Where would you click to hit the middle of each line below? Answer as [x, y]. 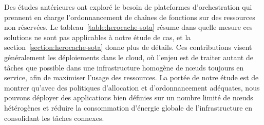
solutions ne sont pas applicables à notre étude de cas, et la [98, 37]
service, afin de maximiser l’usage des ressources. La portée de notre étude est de [131, 77]
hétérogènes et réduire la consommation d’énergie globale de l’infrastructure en [128, 107]
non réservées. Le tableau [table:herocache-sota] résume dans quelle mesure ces [128, 27]
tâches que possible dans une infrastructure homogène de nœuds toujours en [124, 67]
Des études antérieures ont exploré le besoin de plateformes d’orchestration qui [128, 7]
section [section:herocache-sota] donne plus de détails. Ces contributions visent [128, 47]
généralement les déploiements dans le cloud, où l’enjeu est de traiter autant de [129, 57]
